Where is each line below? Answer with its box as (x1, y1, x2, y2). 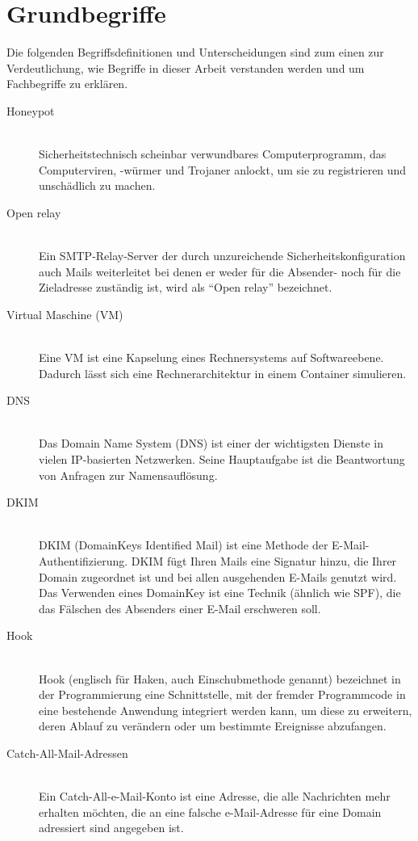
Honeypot (6, 102, 55, 119)
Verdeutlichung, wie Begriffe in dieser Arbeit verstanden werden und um (6, 59, 365, 76)
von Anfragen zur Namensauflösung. (39, 466, 218, 483)
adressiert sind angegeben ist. (39, 819, 184, 836)
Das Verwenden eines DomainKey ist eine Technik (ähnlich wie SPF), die (39, 584, 401, 601)
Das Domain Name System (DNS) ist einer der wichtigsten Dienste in (39, 435, 384, 452)
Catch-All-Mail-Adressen (6, 744, 128, 761)
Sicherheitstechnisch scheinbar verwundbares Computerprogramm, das (39, 145, 387, 162)
